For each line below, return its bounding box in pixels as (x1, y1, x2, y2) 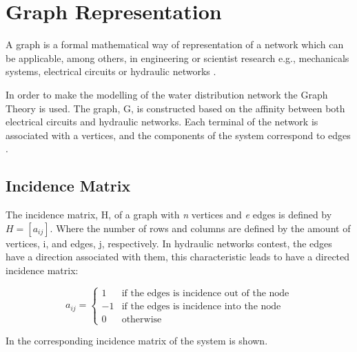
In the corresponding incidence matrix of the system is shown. (6, 333, 268, 348)
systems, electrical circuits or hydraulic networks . (6, 64, 216, 79)
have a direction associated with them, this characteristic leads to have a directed (6, 249, 350, 264)
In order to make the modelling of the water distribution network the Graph (6, 87, 328, 101)
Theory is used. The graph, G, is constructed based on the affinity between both (6, 101, 345, 115)
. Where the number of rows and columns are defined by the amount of (50, 220, 351, 235)
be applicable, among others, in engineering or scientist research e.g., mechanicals (6, 50, 349, 65)
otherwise (121, 314, 162, 324)
